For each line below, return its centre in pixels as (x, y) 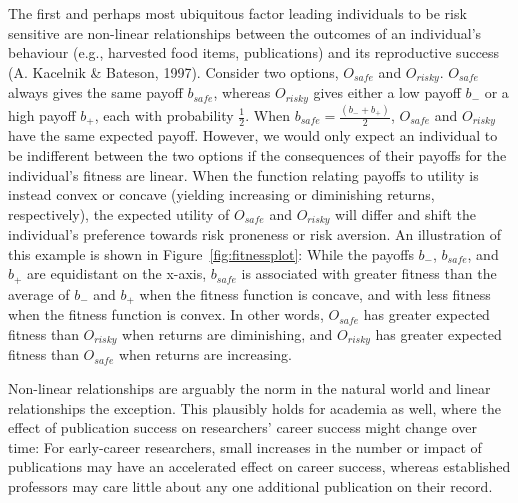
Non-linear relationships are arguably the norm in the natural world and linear (249, 388)
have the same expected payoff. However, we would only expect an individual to (253, 135)
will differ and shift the (406, 213)
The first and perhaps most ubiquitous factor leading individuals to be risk (237, 13)
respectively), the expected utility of (119, 213)
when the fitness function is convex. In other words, (166, 314)
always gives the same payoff (95, 92)
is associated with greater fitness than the (369, 273)
